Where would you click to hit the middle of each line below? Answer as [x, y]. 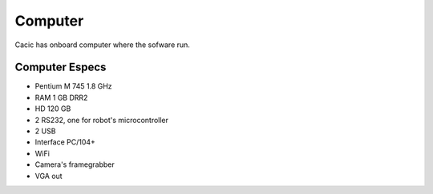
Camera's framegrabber [75, 164]
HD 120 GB [53, 109]
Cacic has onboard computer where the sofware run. [102, 45]
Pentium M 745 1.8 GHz [73, 86]
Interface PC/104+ [65, 142]
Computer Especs [61, 67]
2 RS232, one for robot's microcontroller [101, 120]
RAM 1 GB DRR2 [61, 97]
